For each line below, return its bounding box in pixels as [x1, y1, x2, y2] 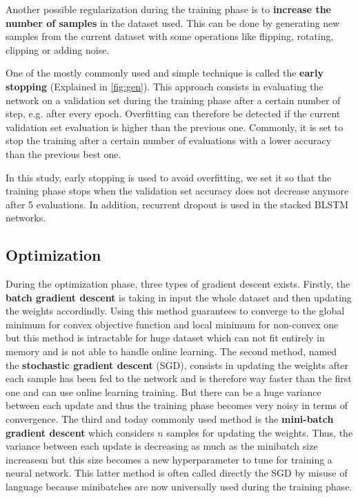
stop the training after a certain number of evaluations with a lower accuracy [6, 133, 332, 148]
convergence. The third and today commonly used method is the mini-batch [6, 412, 334, 426]
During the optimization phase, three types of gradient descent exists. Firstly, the [6, 277, 350, 291]
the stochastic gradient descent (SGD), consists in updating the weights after [6, 357, 349, 372]
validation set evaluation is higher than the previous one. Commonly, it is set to [6, 119, 344, 134]
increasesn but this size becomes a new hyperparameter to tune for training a [6, 452, 332, 466]
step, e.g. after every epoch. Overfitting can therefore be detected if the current [6, 106, 341, 121]
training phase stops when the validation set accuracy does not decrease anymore [6, 183, 349, 198]
